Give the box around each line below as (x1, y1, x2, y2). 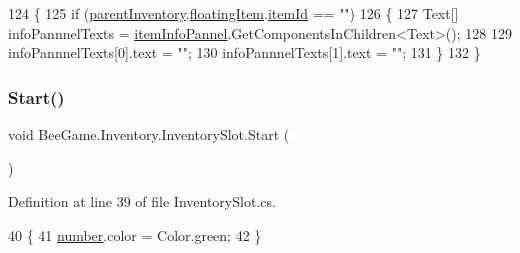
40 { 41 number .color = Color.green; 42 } (8, 224, 262, 245)
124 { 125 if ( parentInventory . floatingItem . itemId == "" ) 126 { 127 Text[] (8, 3, 459, 23)
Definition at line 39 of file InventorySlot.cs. (8, 191, 276, 212)
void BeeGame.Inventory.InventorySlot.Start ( (8, 124, 290, 144)
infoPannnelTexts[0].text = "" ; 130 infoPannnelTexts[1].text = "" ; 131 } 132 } (8, 42, 481, 63)
